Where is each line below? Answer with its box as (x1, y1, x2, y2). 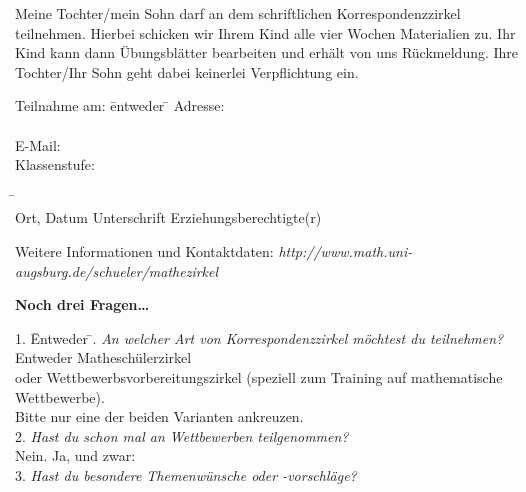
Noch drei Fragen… (15, 294, 150, 315)
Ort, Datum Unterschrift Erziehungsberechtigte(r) (15, 207, 322, 228)
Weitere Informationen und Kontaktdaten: (15, 240, 274, 261)
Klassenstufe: (15, 154, 95, 175)
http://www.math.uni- (278, 240, 413, 261)
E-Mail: (15, 134, 61, 155)
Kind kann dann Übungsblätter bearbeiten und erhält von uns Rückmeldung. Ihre (15, 42, 519, 63)
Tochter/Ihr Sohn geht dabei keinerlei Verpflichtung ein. (15, 61, 359, 82)
